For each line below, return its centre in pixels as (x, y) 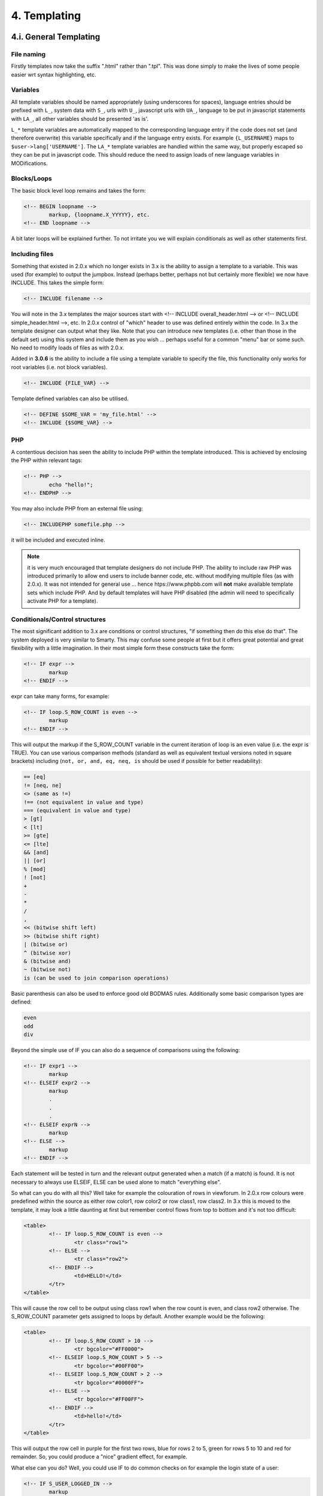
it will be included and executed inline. (58, 540)
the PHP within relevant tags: (47, 460)
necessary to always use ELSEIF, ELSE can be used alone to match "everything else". (116, 1182)
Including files (32, 254)
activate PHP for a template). (63, 601)
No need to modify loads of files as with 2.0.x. (68, 348)
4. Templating (46, 16)
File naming (28, 54)
